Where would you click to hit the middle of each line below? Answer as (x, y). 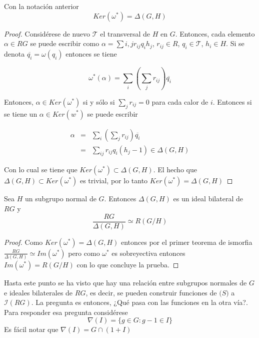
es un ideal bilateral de (208, 199)
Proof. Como (23, 242)
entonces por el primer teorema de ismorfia (186, 242)
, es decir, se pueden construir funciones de (151, 292)
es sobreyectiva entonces (148, 253)
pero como (84, 253)
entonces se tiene (91, 53)
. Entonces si (232, 101)
